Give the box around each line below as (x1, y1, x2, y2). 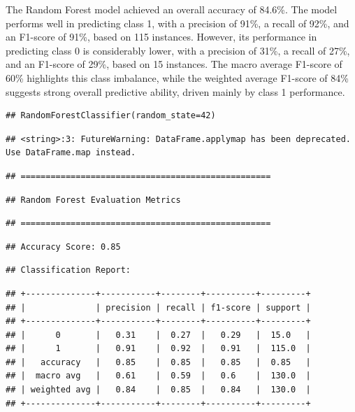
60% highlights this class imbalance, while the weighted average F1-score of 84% (6, 70, 349, 85)
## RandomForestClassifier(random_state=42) (6, 111, 216, 121)
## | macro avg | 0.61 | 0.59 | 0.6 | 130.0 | (6, 371, 311, 381)
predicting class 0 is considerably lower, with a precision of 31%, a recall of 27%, (6, 43, 350, 57)
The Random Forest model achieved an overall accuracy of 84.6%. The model (6, 2, 338, 16)
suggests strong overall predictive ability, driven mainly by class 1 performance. (6, 84, 345, 99)
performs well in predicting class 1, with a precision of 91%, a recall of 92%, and (6, 15, 349, 30)
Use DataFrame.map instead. (6, 148, 136, 158)
